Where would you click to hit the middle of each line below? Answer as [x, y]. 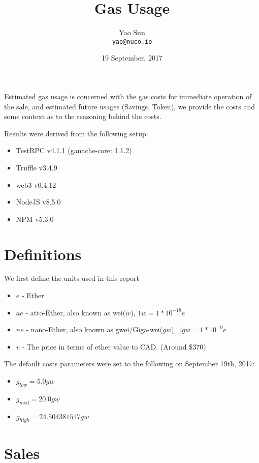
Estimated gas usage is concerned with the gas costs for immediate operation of [128, 96]
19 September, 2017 [132, 58]
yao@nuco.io [132, 41]
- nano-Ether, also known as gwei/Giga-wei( [94, 329]
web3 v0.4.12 [36, 184]
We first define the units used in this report [72, 278]
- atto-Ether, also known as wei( [76, 312]
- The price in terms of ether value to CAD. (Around [104, 346]
